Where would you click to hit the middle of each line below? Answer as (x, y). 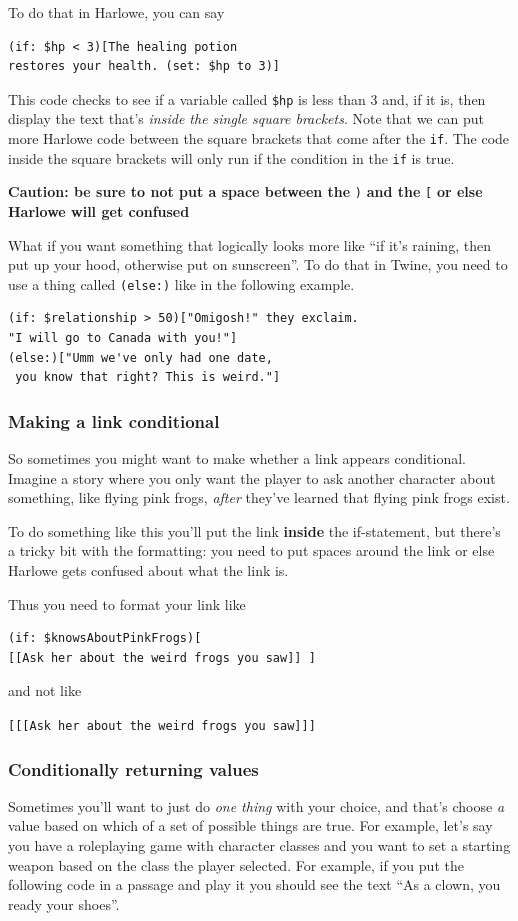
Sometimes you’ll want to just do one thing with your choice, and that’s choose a (256, 805)
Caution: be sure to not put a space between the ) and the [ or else (245, 191)
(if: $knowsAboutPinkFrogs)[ (105, 638)
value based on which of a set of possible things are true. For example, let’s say (250, 825)
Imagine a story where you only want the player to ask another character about (252, 477)
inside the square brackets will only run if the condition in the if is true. (231, 157)
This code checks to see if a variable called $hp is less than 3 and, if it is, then (247, 98)
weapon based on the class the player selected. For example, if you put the (236, 864)
